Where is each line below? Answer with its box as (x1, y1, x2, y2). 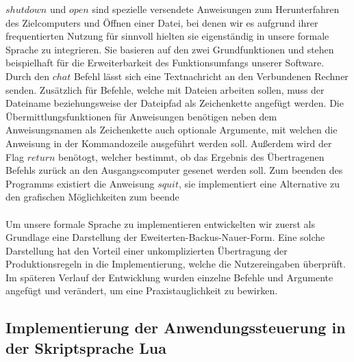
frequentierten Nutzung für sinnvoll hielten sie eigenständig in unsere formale (5, 29, 329, 43)
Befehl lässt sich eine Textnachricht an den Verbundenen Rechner (73, 68, 349, 83)
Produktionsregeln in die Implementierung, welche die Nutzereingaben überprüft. (5, 257, 346, 271)
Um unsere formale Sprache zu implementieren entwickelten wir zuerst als (5, 216, 315, 231)
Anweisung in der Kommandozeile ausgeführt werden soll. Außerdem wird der (5, 135, 332, 150)
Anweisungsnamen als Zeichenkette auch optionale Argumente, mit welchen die (5, 122, 338, 137)
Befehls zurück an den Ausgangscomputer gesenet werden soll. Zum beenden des (5, 163, 343, 177)
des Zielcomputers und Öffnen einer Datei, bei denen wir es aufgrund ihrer (5, 15, 318, 29)
